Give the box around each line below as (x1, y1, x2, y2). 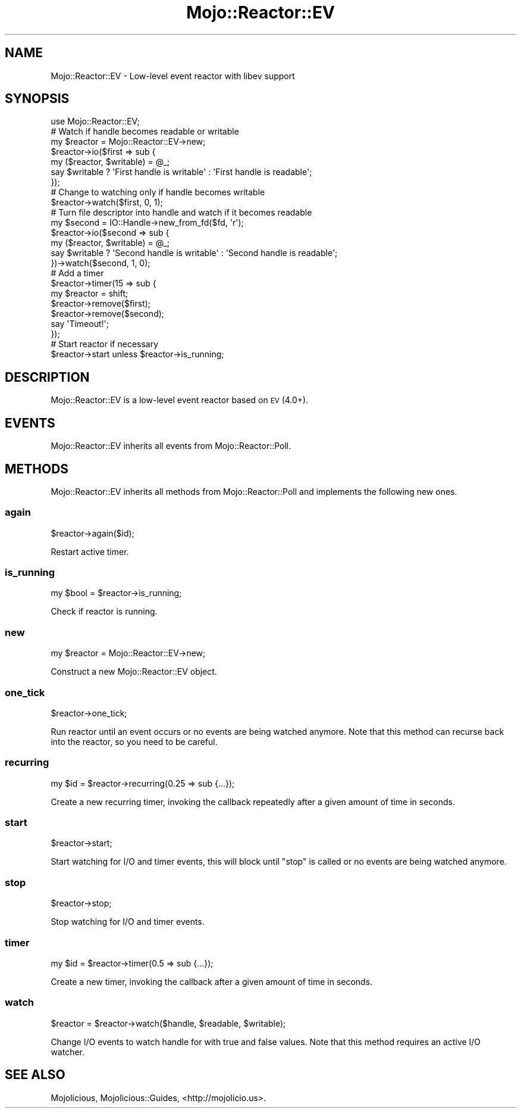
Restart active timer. (51, 546, 129, 557)
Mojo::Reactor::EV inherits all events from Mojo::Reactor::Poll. (51, 441, 291, 451)
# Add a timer (51, 268, 104, 279)
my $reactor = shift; (51, 288, 128, 299)
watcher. (51, 1046, 85, 1057)
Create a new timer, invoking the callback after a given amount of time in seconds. (51, 976, 373, 987)
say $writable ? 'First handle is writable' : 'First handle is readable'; (51, 167, 312, 177)
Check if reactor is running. (51, 606, 158, 617)
